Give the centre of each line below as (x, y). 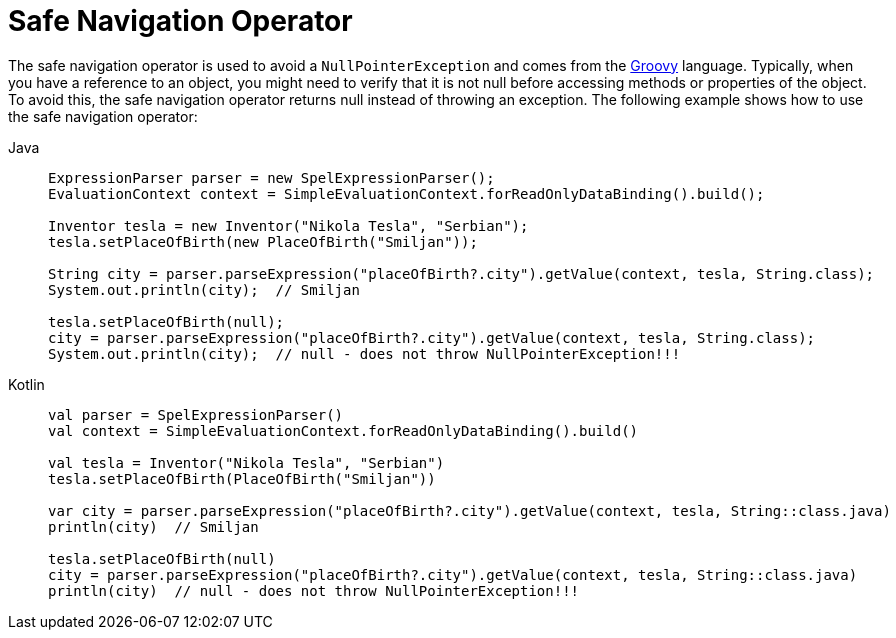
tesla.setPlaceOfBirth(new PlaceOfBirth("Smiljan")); (263, 241)
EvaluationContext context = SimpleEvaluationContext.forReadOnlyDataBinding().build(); (406, 193)
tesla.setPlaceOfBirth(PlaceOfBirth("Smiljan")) (242, 478)
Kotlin (26, 384)
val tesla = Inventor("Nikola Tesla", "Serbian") (246, 462)
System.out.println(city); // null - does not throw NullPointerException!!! (364, 353)
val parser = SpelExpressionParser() (196, 414)
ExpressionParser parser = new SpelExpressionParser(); (271, 177)
